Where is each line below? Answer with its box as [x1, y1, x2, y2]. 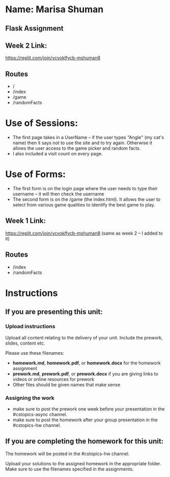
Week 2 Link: [5, 41, 47, 50]
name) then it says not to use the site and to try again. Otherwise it [12, 140, 153, 146]
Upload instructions [5, 323, 55, 330]
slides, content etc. [5, 340, 45, 346]
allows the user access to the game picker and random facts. [12, 145, 141, 151]
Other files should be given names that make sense [12, 381, 121, 388]
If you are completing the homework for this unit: [5, 437, 164, 446]
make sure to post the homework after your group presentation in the [12, 417, 158, 423]
